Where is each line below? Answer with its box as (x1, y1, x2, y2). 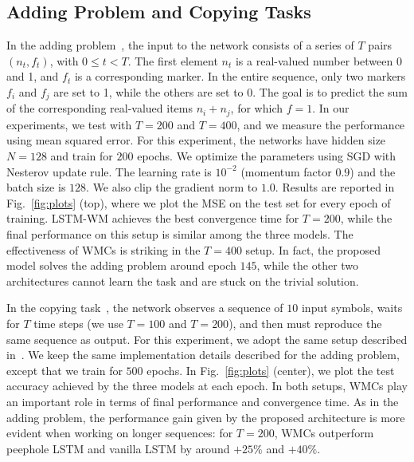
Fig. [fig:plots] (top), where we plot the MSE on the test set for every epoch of (6, 194, 391, 211)
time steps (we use (33, 315, 123, 332)
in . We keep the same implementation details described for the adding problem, (6, 346, 400, 363)
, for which (230, 100, 283, 116)
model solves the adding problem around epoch (6, 257, 236, 274)
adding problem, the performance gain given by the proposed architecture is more (6, 409, 405, 425)
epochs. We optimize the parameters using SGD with (137, 148, 396, 164)
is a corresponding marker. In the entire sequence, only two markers (74, 68, 406, 85)
